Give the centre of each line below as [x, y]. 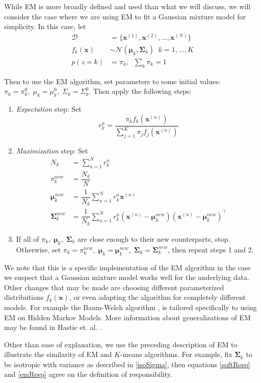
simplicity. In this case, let [45, 26]
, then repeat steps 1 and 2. [211, 249]
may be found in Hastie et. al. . [53, 327]
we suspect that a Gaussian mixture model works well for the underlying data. [127, 277]
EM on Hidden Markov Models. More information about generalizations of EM [127, 317]
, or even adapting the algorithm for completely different [157, 297]
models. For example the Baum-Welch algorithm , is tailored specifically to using [130, 307]
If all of [28, 238]
